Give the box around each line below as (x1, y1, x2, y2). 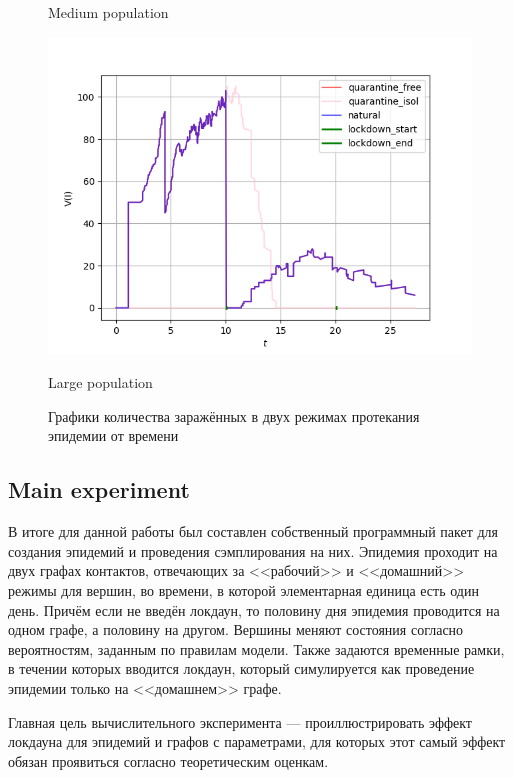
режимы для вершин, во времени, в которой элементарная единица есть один (8, 579, 479, 600)
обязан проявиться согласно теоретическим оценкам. (8, 750, 329, 771)
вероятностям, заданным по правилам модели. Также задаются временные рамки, (8, 638, 505, 659)
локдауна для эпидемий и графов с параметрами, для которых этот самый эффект (8, 731, 506, 752)
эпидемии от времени (48, 425, 179, 446)
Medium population (48, 2, 169, 22)
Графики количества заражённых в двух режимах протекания (48, 405, 420, 426)
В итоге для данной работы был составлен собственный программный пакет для (8, 521, 498, 542)
